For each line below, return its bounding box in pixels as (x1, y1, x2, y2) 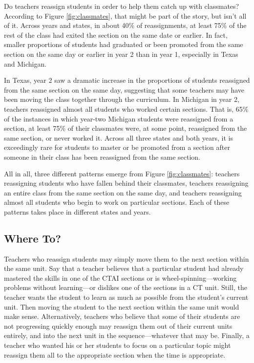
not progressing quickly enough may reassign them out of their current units (4, 320, 233, 331)
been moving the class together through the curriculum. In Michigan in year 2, (4, 94, 239, 104)
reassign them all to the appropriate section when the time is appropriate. (4, 349, 226, 360)
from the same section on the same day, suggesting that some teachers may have (4, 84, 245, 95)
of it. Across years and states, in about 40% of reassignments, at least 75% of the (4, 20, 247, 30)
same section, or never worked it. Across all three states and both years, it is (4, 132, 233, 143)
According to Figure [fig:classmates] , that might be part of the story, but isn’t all (4, 10, 247, 21)
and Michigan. (4, 58, 47, 69)
